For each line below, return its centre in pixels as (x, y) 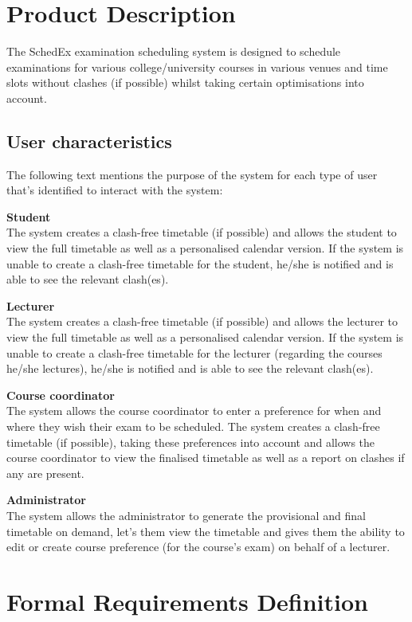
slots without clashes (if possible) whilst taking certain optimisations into (185, 82)
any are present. (45, 473)
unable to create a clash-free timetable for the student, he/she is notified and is (200, 263)
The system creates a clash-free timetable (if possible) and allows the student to (202, 232)
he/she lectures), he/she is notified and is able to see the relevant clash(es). (190, 368)
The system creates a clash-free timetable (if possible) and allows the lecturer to (202, 321)
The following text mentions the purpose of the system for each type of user (192, 174)
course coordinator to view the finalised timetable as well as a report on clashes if (206, 458)
